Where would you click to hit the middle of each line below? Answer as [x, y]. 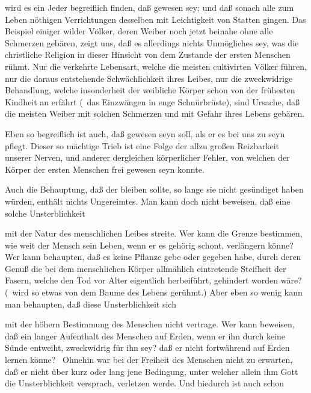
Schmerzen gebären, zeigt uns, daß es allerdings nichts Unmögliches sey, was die [152, 42]
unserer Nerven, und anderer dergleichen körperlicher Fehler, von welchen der [147, 157]
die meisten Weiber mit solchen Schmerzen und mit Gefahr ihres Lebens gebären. [155, 113]
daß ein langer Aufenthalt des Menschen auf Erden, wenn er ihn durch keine [145, 336]
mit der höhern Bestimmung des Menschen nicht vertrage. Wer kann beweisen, [150, 324]
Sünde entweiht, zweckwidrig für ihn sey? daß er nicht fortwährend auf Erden [147, 348]
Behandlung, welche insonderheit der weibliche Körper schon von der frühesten [150, 90]
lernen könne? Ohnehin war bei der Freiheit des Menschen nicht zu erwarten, [149, 360]
